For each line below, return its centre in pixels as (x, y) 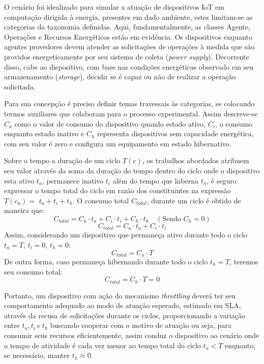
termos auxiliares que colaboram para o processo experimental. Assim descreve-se (131, 113)
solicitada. (20, 86)
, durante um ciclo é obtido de (194, 200)
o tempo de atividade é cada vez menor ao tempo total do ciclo (102, 345)
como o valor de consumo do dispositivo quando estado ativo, (110, 123)
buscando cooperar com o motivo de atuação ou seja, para (141, 325)
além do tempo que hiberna (156, 180)
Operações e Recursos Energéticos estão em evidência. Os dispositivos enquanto (128, 36)
